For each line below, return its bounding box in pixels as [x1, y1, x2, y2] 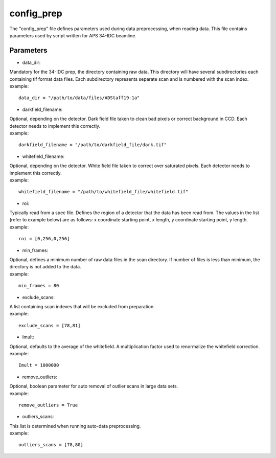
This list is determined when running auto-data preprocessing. [9, 423, 141, 429]
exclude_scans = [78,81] [18, 323, 81, 328]
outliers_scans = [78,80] [18, 442, 84, 448]
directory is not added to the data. [9, 264, 81, 270]
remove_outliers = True [18, 402, 78, 408]
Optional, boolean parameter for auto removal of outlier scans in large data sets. [9, 383, 178, 390]
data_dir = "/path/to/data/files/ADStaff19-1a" [18, 95, 140, 101]
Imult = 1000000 [18, 362, 59, 368]
